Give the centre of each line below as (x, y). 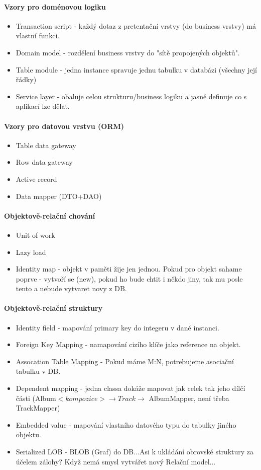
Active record (36, 179)
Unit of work (35, 234)
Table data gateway (46, 145)
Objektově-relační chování (50, 215)
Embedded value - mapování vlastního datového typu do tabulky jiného (126, 424)
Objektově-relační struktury (53, 308)
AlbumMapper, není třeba (189, 398)
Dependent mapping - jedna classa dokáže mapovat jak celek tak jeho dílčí (130, 388)
